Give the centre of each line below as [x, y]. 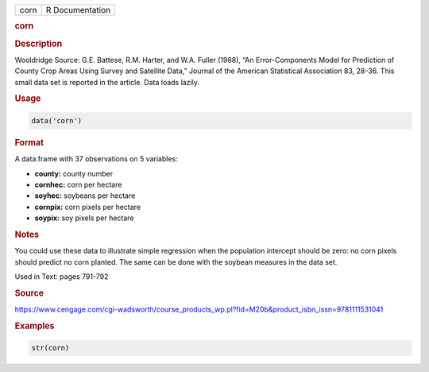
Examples [35, 326]
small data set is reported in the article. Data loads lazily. [107, 82]
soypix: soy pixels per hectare [84, 218]
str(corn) [50, 348]
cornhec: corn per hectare [78, 184]
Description [39, 44]
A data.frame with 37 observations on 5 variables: [96, 159]
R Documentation [78, 10]
